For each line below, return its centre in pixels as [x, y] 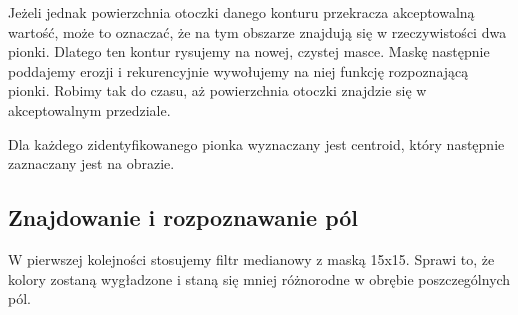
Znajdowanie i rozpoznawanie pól [183, 217]
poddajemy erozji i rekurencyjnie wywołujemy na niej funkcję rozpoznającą [238, 70]
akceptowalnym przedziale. [89, 109]
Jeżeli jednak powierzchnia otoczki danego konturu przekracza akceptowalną [241, 12]
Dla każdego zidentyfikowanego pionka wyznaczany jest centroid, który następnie [256, 143]
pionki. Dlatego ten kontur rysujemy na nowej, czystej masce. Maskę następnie [249, 51]
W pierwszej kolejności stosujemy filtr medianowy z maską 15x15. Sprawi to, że [251, 258]
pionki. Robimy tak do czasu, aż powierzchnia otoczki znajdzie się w [217, 90]
